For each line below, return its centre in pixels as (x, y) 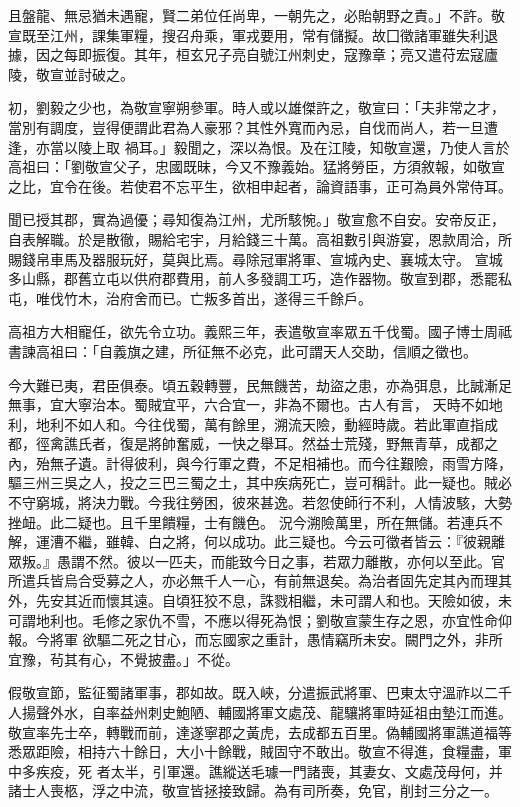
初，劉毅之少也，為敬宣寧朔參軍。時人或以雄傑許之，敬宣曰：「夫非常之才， (256, 107)
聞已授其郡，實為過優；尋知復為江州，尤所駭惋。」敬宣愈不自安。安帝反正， (256, 219)
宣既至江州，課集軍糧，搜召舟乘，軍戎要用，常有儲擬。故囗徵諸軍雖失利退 (253, 34)
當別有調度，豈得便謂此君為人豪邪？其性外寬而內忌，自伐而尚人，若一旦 (246, 126)
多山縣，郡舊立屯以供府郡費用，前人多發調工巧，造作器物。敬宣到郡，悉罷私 (260, 278)
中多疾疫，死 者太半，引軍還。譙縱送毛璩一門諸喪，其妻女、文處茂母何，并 (255, 770)
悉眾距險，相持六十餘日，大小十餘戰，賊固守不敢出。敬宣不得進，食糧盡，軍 (260, 751)
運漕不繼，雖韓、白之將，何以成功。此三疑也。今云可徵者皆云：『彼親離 (270, 541)
